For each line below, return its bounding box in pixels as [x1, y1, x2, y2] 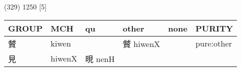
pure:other [195, 37, 232, 49]
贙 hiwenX [123, 37, 160, 49]
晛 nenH [85, 52, 115, 64]
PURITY [195, 22, 233, 34]
